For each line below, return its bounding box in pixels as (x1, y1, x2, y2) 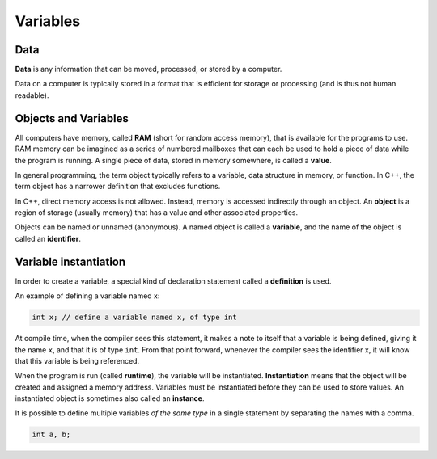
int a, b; (32, 430, 71, 440)
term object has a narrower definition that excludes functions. (15, 182, 221, 192)
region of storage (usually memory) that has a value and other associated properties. (15, 208, 299, 217)
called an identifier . (15, 234, 81, 243)
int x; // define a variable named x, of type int (32, 313, 238, 322)
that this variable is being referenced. (15, 356, 140, 365)
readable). (15, 90, 49, 100)
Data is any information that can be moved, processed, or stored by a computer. (15, 65, 282, 74)
